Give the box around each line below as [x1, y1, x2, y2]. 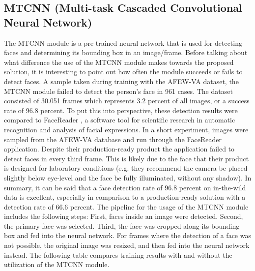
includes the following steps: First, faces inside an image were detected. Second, [4, 211, 243, 221]
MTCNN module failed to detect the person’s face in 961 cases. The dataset [4, 86, 233, 96]
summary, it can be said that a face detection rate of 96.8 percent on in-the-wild [4, 182, 246, 192]
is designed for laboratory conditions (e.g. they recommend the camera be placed [4, 163, 248, 173]
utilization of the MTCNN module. [4, 259, 110, 270]
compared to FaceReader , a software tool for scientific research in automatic [4, 115, 235, 125]
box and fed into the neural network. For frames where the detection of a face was [4, 230, 251, 241]
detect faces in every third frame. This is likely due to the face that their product [4, 153, 249, 163]
